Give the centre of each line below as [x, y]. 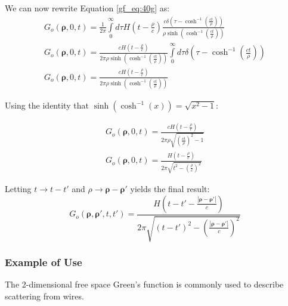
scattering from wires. [44, 296]
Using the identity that [47, 105]
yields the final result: [170, 189]
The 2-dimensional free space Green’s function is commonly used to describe [144, 284]
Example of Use [44, 262]
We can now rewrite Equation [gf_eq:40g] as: [87, 8]
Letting [18, 189]
